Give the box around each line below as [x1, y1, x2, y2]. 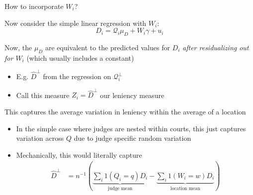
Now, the [4, 42, 32, 52]
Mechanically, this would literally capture [16, 149, 142, 160]
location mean [170, 186, 200, 191]
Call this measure [16, 90, 70, 100]
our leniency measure [100, 90, 165, 100]
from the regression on [43, 71, 111, 82]
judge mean [108, 186, 133, 191]
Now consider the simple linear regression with [4, 17, 147, 28]
